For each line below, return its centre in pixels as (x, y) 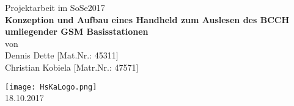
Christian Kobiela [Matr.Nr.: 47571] (72, 67)
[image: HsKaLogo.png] (51, 87)
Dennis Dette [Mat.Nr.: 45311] (62, 55)
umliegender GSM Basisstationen (77, 31)
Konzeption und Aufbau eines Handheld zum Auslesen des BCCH (147, 19)
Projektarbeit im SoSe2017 (55, 7)
